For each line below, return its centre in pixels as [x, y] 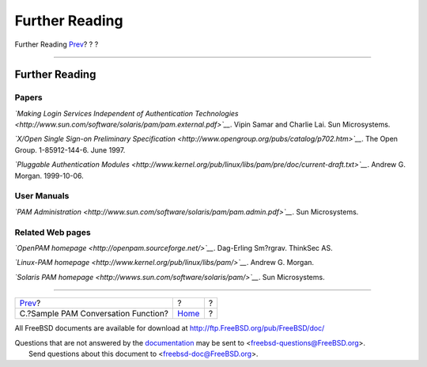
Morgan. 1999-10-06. [49, 176]
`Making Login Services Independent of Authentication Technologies [127, 113]
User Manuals [42, 196]
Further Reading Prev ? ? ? [57, 44]
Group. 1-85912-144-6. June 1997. [70, 149]
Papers [28, 97]
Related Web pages [53, 232]
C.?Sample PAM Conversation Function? [94, 314]
